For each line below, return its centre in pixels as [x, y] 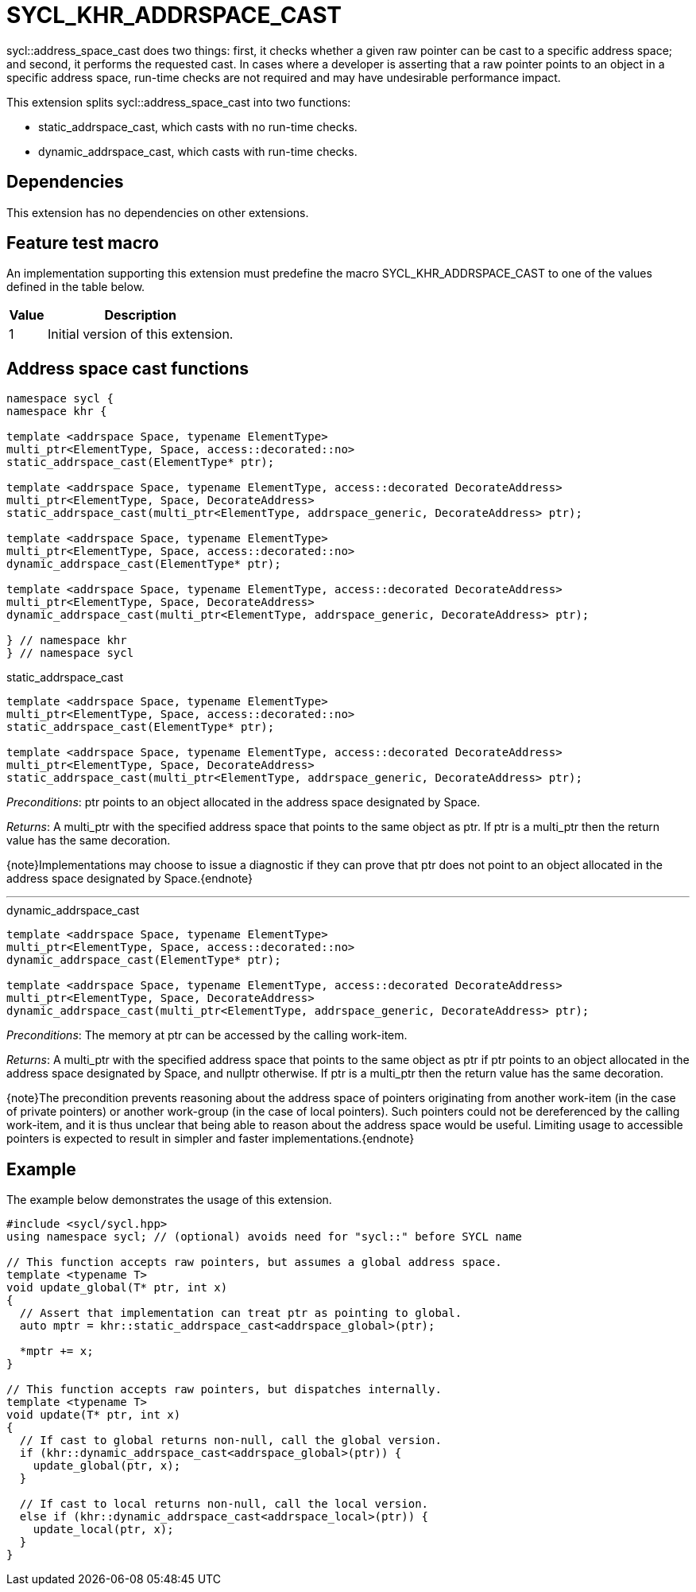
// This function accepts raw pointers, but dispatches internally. [224, 1390]
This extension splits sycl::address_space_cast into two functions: [179, 102]
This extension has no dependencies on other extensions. [158, 212]
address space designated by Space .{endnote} [130, 879]
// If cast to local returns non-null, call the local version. [224, 1504]
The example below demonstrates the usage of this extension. [169, 1200]
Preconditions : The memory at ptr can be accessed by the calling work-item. [207, 1035]
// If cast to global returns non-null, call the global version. [230, 1441]
